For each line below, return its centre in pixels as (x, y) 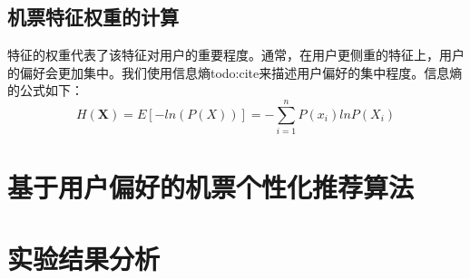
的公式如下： (45, 90)
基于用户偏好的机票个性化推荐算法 (211, 187)
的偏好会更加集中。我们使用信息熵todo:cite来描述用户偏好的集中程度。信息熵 (235, 72)
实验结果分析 (84, 258)
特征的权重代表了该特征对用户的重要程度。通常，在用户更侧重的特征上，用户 (236, 55)
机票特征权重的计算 (93, 17)
